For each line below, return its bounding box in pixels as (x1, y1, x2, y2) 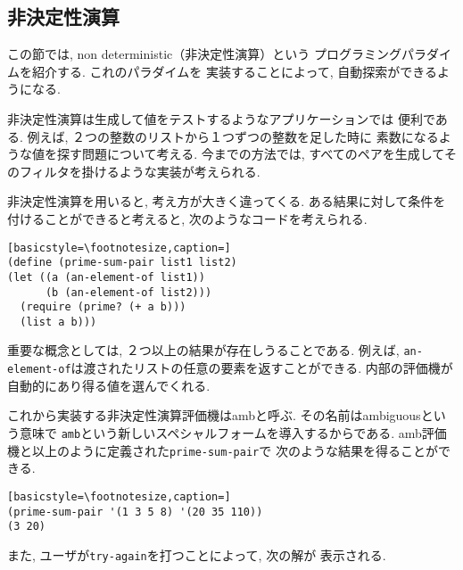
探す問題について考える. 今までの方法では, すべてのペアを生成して (56, 145, 444, 163)
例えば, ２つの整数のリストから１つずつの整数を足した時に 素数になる (27, 127, 439, 145)
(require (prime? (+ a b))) (20, 301, 186, 314)
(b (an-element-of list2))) (45, 285, 212, 299)
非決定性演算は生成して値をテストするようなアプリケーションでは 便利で (7, 109, 435, 128)
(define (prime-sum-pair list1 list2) (7, 256, 237, 269)
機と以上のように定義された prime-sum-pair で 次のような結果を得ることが (7, 441, 438, 459)
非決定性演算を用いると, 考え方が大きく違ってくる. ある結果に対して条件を (7, 192, 446, 211)
